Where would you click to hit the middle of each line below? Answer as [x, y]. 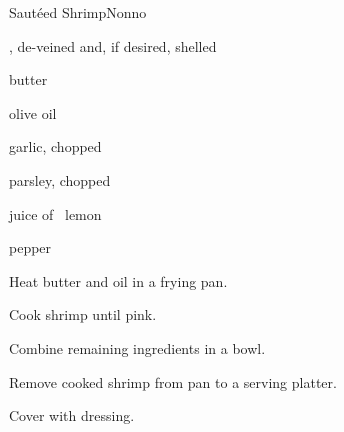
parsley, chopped [60, 179]
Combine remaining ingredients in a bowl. [137, 347]
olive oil [33, 112]
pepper [30, 247]
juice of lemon [55, 213]
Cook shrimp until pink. [83, 314]
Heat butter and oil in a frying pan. [118, 280]
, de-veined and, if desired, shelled [113, 45]
